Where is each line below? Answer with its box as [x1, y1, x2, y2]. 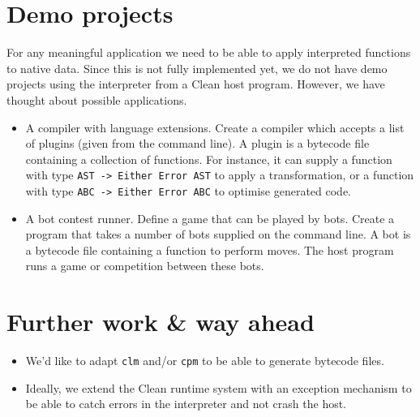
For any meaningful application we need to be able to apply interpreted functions [6, 44, 411, 61]
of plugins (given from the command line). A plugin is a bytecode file [25, 135, 370, 152]
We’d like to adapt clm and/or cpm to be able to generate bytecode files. [25, 352, 384, 369]
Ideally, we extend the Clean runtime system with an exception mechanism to [25, 379, 412, 396]
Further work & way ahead [6, 305, 315, 338]
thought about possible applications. [6, 91, 187, 108]
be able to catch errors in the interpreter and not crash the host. [25, 395, 347, 412]
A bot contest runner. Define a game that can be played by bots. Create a [25, 209, 395, 226]
